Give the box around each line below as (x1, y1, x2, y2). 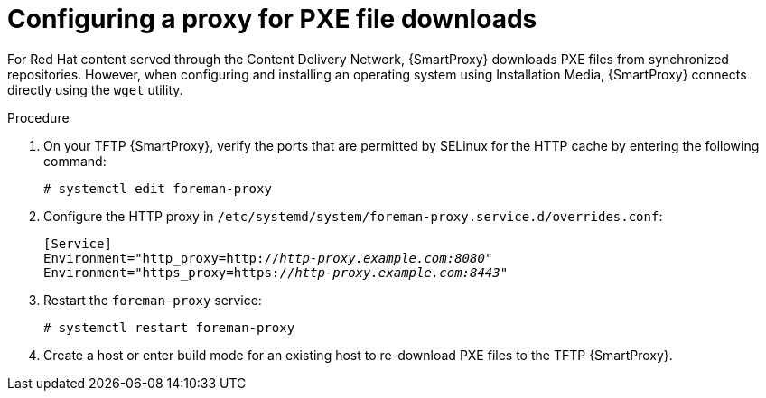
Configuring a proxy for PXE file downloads (7, 4, 537, 34)
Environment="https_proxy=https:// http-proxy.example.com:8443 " (43, 264, 509, 280)
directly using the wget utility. (7, 81, 183, 97)
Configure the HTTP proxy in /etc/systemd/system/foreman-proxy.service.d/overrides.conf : (43, 208, 663, 224)
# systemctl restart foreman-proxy (43, 319, 295, 335)
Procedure (7, 109, 70, 125)
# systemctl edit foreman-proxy (43, 180, 272, 196)
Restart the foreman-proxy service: (43, 292, 262, 308)
